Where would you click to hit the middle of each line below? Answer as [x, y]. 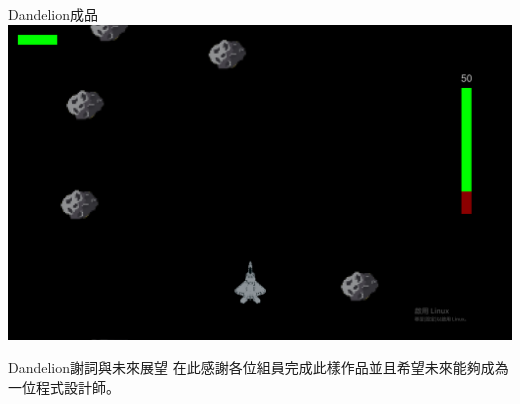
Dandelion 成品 [53, 14]
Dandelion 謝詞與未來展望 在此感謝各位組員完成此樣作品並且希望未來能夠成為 [258, 367]
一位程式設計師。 [64, 386]
